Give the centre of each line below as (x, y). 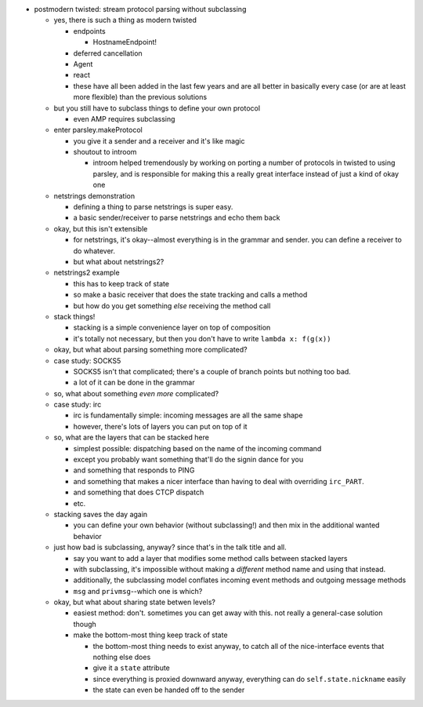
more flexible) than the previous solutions (140, 97)
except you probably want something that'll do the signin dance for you (188, 460)
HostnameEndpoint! (125, 42)
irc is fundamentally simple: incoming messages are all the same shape (188, 415)
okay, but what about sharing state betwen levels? (134, 602)
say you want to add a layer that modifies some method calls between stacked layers (210, 558)
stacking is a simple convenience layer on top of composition (172, 328)
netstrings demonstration (94, 195)
